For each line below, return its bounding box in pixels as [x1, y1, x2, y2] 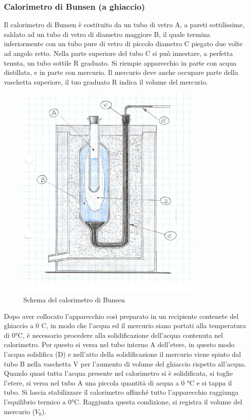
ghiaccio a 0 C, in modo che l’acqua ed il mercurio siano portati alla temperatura [4, 320, 246, 331]
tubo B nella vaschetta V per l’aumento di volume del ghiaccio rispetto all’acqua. [4, 358, 246, 368]
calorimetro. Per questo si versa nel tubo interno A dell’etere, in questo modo [4, 339, 234, 350]
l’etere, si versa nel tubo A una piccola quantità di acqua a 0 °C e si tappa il [4, 377, 232, 387]
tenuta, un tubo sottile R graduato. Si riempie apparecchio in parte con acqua [4, 57, 237, 68]
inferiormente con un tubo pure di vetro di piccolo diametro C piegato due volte [4, 38, 243, 49]
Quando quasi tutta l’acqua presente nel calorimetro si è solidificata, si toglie [4, 368, 233, 378]
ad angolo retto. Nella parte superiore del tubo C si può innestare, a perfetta [4, 48, 233, 58]
